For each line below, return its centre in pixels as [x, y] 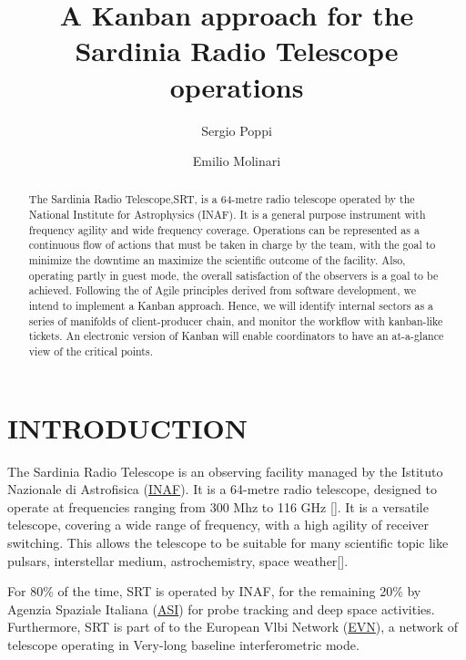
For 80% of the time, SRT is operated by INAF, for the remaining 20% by [214, 591]
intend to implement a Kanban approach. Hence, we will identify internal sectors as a [231, 306]
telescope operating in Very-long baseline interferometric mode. [183, 644]
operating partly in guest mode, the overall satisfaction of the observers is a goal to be [233, 275]
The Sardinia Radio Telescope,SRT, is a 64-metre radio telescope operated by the [222, 199]
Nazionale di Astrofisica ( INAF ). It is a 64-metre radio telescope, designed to [222, 489]
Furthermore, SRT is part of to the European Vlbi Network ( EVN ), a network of [233, 627]
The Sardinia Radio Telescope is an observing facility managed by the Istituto [225, 471]
